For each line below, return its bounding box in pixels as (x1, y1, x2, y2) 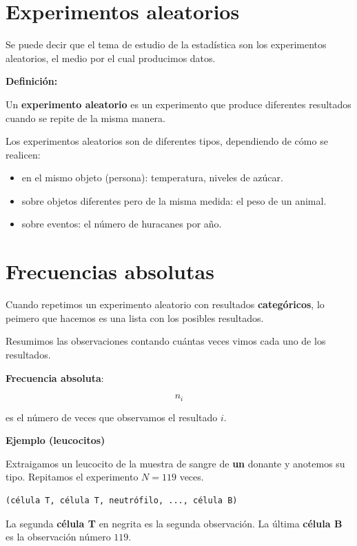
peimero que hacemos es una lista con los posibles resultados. (6, 310, 264, 325)
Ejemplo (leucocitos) (6, 433, 105, 447)
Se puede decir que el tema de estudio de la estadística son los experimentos (6, 37, 327, 52)
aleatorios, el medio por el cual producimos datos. (6, 50, 216, 65)
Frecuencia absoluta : (6, 370, 104, 385)
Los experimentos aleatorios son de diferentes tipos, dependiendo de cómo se (6, 134, 328, 148)
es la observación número (6, 529, 111, 544)
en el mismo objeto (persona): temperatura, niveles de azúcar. (21, 170, 283, 185)
